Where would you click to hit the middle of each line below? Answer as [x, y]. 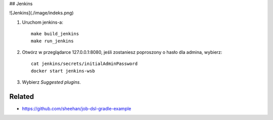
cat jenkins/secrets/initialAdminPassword [84, 64]
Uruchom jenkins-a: [42, 22]
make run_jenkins [52, 41]
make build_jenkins [55, 34]
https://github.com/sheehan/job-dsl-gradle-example [77, 109]
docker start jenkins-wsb [63, 71]
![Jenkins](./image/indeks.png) [41, 13]
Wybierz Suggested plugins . [51, 82]
